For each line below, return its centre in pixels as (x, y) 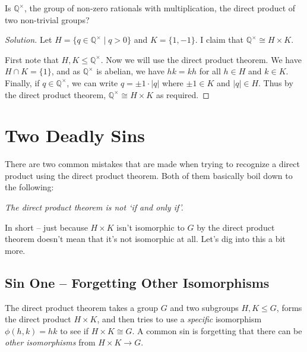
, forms (289, 307)
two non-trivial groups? (47, 19)
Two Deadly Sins (75, 135)
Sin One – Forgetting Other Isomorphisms (137, 282)
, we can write (92, 82)
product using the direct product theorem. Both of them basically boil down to (149, 175)
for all (210, 71)
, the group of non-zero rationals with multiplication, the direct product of (160, 8)
